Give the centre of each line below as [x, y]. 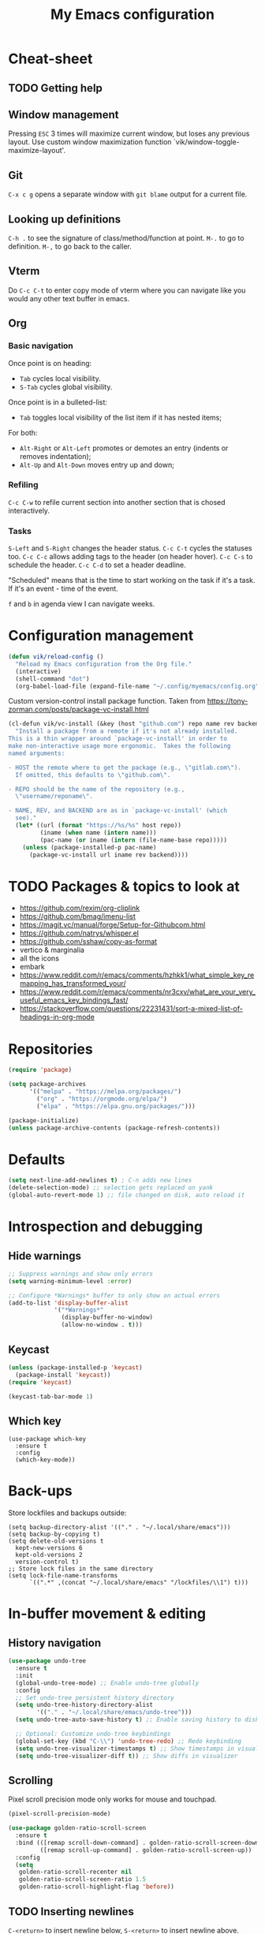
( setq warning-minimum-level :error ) [70, 1281]
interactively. [29, 510]
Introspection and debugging [106, 1227]
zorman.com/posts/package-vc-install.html [78, 709]
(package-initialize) [44, 1120]
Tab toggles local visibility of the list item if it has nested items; [121, 417]
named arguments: [37, 753]
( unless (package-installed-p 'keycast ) [76, 1367]
